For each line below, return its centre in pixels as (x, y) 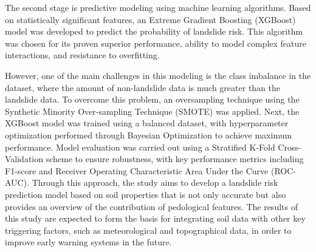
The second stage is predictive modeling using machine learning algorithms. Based (158, 7)
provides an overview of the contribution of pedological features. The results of (151, 206)
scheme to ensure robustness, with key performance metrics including (175, 159)
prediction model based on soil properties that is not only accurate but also (146, 194)
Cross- (290, 147)
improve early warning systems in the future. (88, 242)
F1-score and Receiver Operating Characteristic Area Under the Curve (137, 170)
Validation (24, 159)
